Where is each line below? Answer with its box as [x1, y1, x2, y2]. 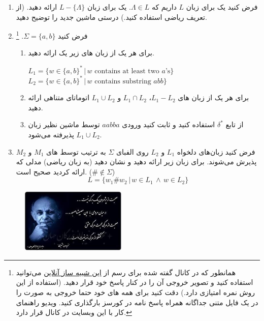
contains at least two [94, 67, 159, 75]
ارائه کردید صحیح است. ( [16, 166, 92, 177]
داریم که [151, 2, 177, 12]
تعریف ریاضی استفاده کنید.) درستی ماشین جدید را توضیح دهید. [16, 11, 207, 22]
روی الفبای [116, 146, 149, 157]
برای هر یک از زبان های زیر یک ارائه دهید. [28, 47, 154, 58]
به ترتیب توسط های [46, 146, 106, 157]
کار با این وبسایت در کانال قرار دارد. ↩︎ [16, 307, 132, 317]
